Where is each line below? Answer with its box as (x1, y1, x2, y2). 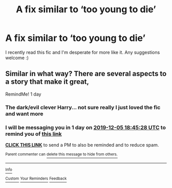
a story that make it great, (5, 78, 90, 86)
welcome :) (5, 55, 29, 61)
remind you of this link (5, 130, 62, 137)
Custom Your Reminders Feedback (5, 176, 67, 181)
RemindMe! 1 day (5, 91, 41, 97)
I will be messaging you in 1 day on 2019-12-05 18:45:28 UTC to (5, 124, 166, 131)
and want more (5, 110, 44, 117)
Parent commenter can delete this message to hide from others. (5, 152, 118, 157)
